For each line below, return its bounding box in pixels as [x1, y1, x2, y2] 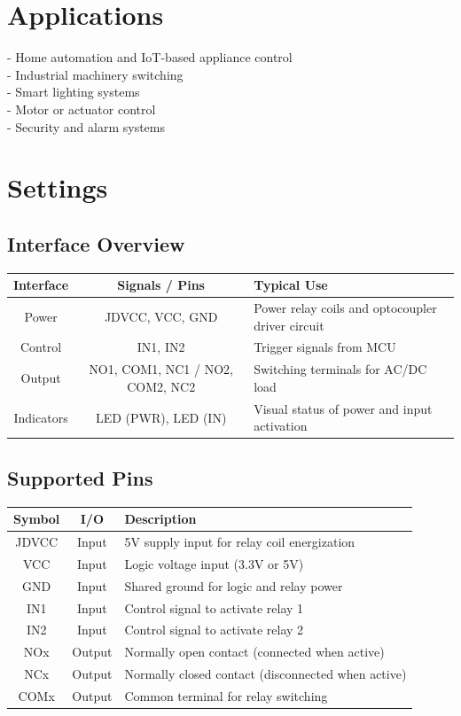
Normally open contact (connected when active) [124, 642, 385, 661]
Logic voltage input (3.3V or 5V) [124, 554, 304, 572]
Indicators [13, 408, 68, 426]
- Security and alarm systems [7, 117, 166, 136]
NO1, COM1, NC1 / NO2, [89, 360, 233, 378]
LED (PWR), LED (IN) [95, 408, 227, 426]
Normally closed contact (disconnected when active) [124, 665, 407, 683]
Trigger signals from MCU [254, 338, 396, 356]
